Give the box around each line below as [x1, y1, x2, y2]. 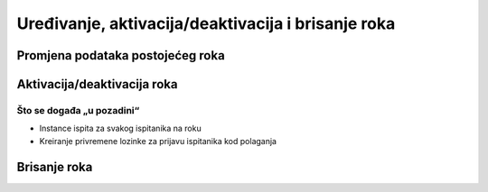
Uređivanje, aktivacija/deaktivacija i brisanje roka [16, 14, 396, 33]
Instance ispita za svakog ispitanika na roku [39, 123, 202, 134]
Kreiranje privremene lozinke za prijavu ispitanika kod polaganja [39, 135, 277, 146]
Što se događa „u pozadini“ [16, 104, 140, 116]
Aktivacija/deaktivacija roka [16, 77, 178, 92]
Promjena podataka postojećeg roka [16, 48, 225, 63]
